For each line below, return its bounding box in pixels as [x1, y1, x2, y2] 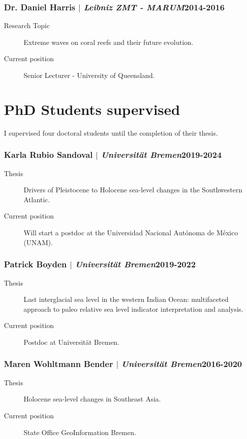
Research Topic [4, 20, 50, 31]
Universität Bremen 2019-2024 [101, 148, 222, 161]
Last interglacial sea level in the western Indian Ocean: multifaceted [24, 294, 229, 304]
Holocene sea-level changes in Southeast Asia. [24, 394, 161, 404]
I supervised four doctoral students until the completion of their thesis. [4, 127, 218, 138]
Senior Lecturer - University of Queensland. [24, 70, 155, 80]
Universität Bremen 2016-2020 [121, 358, 242, 370]
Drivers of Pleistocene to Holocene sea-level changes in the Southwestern [24, 184, 243, 195]
